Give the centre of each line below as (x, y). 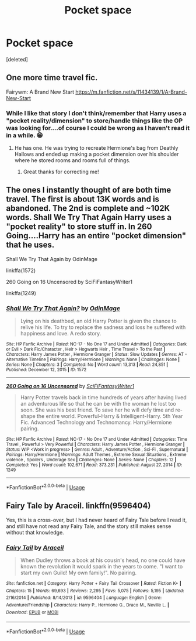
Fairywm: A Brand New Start (40, 92)
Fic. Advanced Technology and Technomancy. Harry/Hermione (96, 423)
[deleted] (17, 59)
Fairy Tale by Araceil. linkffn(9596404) (78, 506)
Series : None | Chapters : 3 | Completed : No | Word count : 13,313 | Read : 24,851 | (87, 365)
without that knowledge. (35, 532)
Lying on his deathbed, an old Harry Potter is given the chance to (98, 321)
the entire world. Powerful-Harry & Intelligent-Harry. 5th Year (110, 416)
